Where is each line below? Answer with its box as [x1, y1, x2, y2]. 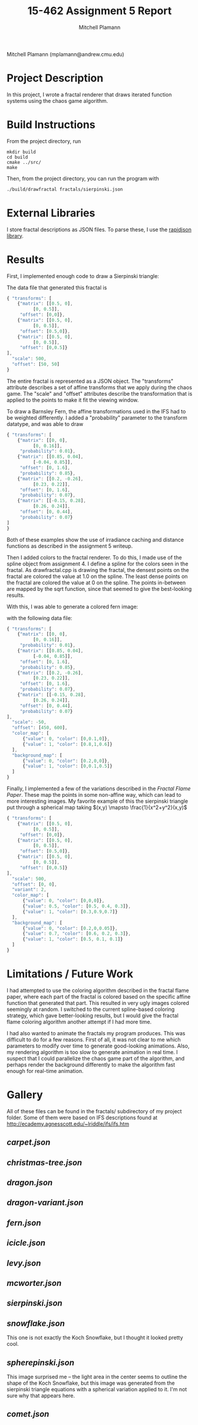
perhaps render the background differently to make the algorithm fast [6, 1061, 176, 1068]
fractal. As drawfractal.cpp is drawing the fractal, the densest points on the [6, 566, 189, 573]
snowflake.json [6, 1318, 65, 1329]
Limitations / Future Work [6, 967, 134, 981]
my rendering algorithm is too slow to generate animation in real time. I [6, 1048, 179, 1055]
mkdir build [6, 149, 36, 155]
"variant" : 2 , [12, 887, 47, 893]
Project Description [6, 72, 104, 85]
